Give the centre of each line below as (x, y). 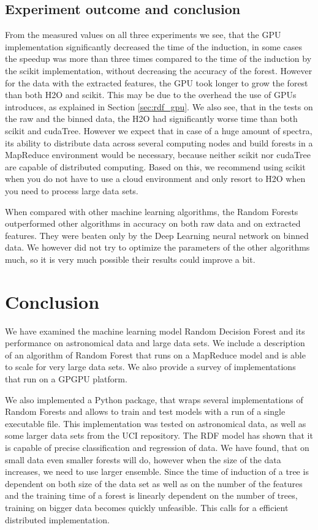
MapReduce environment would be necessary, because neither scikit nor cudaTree (158, 155)
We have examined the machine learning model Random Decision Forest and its (155, 331)
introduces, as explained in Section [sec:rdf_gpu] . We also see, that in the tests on (159, 106)
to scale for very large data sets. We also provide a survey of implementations (150, 367)
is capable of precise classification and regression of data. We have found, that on (157, 447)
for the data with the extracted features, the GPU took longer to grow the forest (157, 82)
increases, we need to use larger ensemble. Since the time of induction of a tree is (157, 471)
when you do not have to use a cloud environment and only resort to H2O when (155, 179)
